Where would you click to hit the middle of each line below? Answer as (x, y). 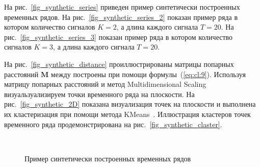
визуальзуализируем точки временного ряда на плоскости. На (99, 94)
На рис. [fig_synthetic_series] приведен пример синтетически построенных (122, 7)
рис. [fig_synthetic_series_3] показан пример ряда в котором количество (119, 37)
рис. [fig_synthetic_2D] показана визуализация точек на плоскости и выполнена (130, 104)
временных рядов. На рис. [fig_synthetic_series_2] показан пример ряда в (121, 17)
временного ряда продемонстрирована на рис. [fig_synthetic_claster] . (113, 124)
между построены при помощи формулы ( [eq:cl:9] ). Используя (148, 74)
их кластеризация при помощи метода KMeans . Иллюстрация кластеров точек (127, 114)
